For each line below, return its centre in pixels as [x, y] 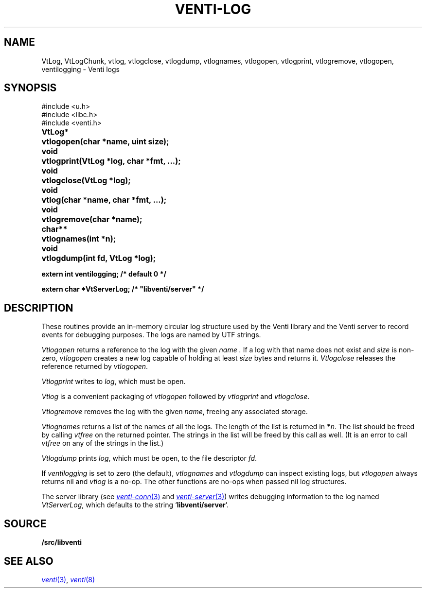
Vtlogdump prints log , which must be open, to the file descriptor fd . [149, 458]
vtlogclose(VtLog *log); [86, 181]
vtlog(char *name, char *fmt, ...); [104, 200]
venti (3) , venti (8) [68, 579]
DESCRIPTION [39, 308]
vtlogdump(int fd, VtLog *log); [99, 258]
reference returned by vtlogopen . [95, 366]
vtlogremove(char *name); [92, 219]
